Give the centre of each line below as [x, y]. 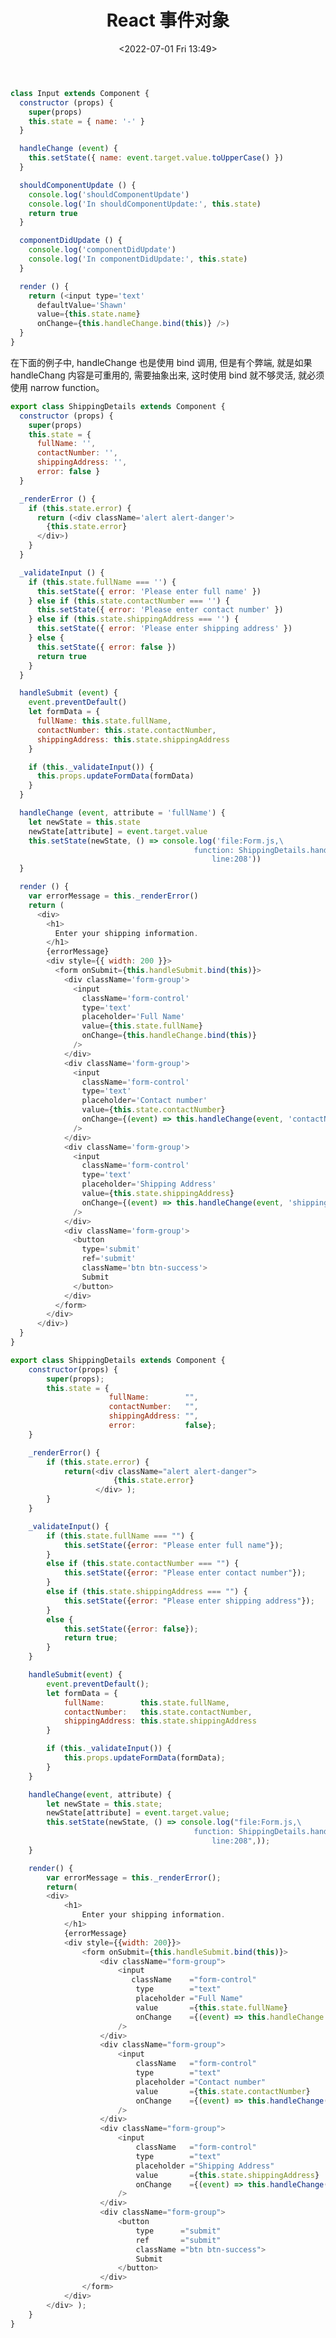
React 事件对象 [168, 20]
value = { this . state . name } [88, 314]
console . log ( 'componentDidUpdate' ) [102, 250]
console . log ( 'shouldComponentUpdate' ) [109, 194]
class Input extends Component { [80, 93]
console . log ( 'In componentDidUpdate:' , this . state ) [138, 259]
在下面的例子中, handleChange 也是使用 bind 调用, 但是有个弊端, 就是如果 [161, 362]
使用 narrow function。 [57, 387]
